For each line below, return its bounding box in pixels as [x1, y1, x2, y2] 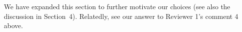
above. [4, 20, 23, 31]
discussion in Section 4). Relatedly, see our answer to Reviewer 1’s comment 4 [4, 11, 239, 21]
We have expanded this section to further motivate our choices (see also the [4, 1, 230, 11]
